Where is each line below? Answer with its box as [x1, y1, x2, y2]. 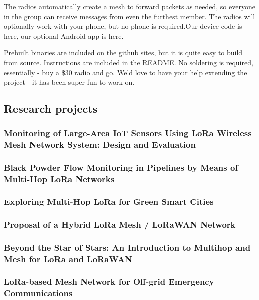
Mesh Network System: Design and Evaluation [4, 138, 196, 151]
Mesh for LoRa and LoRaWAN [4, 252, 132, 265]
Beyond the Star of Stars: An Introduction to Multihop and [4, 241, 251, 253]
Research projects [4, 101, 98, 116]
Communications [4, 287, 73, 299]
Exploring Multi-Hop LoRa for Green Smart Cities [4, 195, 214, 207]
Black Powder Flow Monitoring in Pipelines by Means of [4, 161, 238, 174]
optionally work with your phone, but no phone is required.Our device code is [4, 21, 242, 31]
